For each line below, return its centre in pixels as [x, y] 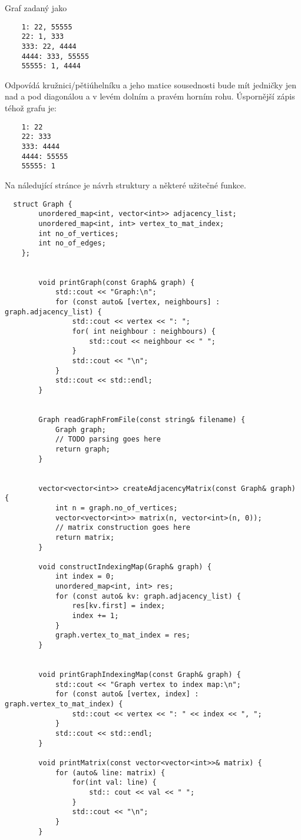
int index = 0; [85, 577]
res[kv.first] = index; [119, 606]
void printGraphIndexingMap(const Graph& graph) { [140, 675]
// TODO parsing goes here [108, 439]
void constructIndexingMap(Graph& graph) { [125, 567]
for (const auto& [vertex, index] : [127, 694]
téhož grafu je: [31, 108]
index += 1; [95, 616]
